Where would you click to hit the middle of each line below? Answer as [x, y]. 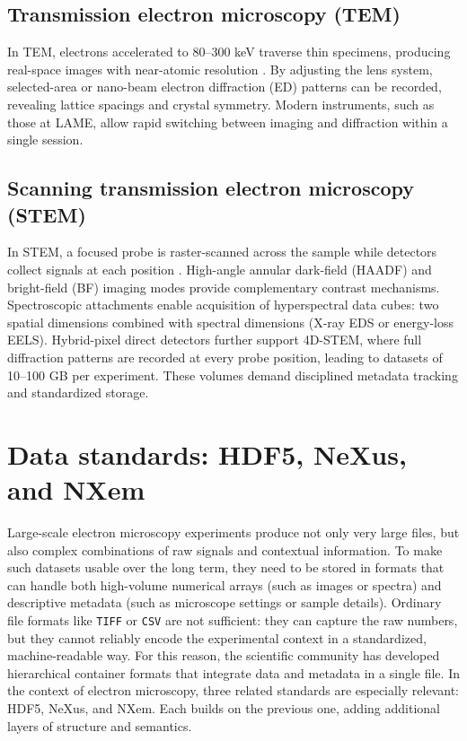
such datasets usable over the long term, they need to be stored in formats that [226, 567]
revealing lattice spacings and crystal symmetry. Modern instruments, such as [221, 104]
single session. [45, 139]
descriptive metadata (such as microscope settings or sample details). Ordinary [225, 602]
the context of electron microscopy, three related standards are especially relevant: [233, 690]
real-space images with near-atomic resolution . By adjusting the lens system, [220, 69]
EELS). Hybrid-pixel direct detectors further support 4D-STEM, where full [215, 340]
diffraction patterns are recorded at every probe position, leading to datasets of [225, 357]
